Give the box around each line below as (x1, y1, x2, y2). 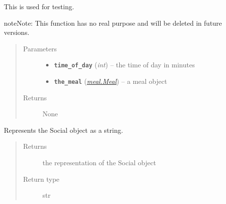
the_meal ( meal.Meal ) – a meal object (54, 76, 167, 86)
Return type (23, 173, 60, 184)
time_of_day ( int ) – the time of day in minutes (54, 60, 195, 70)
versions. (4, 27, 30, 37)
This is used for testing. (4, 1, 74, 11)
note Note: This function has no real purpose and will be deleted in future (4, 17, 222, 28)
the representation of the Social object (42, 157, 156, 168)
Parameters (23, 43, 57, 53)
